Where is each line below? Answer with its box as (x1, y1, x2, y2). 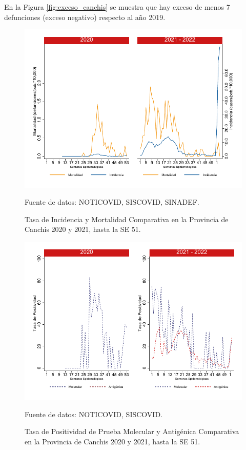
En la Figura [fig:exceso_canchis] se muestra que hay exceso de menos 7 (4, 2, 230, 12)
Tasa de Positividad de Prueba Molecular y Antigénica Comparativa (25, 426, 239, 437)
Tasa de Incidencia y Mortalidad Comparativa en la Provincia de (25, 213, 229, 224)
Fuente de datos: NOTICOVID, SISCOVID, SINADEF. (25, 197, 199, 207)
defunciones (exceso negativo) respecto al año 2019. (4, 11, 166, 22)
